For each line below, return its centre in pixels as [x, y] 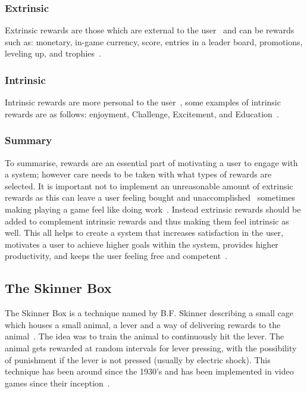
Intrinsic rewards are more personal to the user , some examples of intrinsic [143, 102]
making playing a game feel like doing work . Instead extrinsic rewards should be [153, 209]
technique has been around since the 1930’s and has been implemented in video [149, 371]
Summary [29, 140]
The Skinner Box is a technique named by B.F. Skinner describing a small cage [149, 313]
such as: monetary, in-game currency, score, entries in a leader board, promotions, [154, 41]
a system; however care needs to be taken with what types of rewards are [138, 174]
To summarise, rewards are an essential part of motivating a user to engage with [151, 162]
